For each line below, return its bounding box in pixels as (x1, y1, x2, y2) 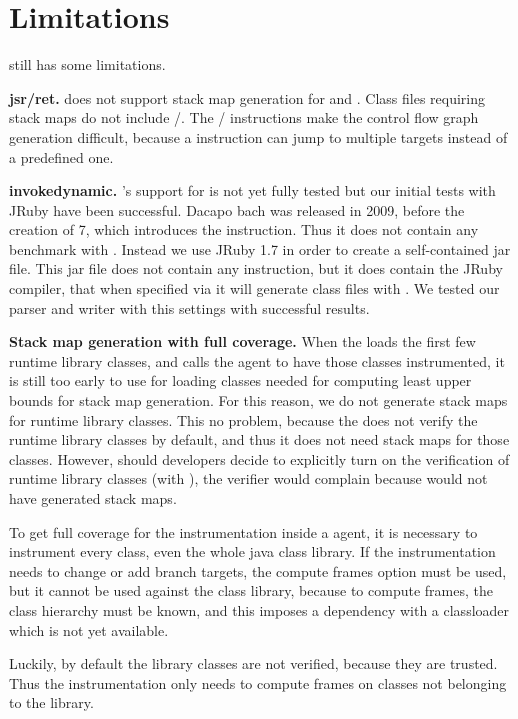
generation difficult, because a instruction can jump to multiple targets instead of (9, 126, 508, 147)
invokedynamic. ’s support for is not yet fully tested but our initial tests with (9, 180, 496, 201)
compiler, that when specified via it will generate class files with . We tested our (9, 278, 500, 299)
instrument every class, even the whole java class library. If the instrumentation (9, 541, 496, 562)
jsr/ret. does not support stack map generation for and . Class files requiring (9, 87, 486, 108)
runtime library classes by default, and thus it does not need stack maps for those (9, 429, 510, 450)
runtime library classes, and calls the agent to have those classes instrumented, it (9, 350, 505, 371)
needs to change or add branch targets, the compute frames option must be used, (9, 560, 507, 581)
